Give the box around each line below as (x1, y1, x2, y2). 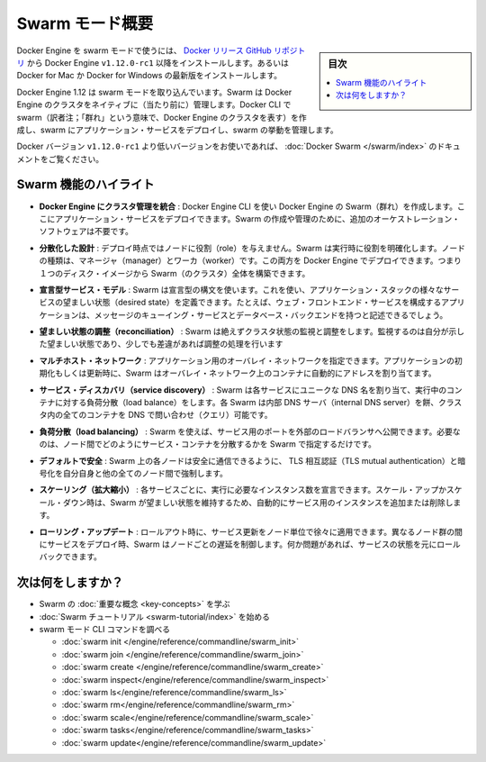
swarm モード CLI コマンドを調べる (39, 624, 171, 635)
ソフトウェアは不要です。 (39, 226, 134, 237)
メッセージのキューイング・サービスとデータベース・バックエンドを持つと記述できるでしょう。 (94, 309, 448, 320)
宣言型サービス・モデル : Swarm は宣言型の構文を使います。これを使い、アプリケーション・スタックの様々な (39, 284, 445, 295)
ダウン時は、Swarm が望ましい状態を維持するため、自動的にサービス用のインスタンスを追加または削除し (62, 496, 454, 508)
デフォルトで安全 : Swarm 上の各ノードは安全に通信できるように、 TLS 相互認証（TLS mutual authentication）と (39, 455, 458, 466)
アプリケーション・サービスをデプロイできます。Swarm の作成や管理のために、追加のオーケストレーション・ (54, 213, 461, 224)
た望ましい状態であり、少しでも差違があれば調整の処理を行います (39, 339, 283, 349)
